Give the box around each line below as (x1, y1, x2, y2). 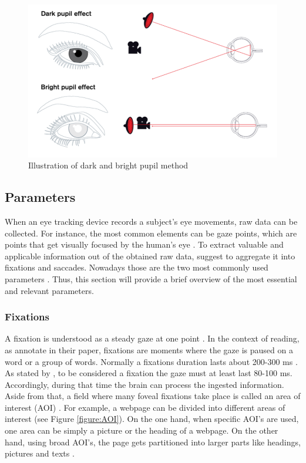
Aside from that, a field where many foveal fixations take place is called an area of (5, 390, 301, 402)
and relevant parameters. (5, 284, 94, 296)
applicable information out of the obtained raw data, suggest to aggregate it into (5, 249, 295, 262)
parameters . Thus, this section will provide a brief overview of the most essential (5, 272, 297, 285)
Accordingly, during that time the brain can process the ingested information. (5, 378, 284, 390)
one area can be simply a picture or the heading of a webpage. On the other (5, 424, 278, 437)
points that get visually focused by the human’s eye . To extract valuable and (5, 238, 284, 251)
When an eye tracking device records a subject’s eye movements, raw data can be (5, 215, 298, 227)
